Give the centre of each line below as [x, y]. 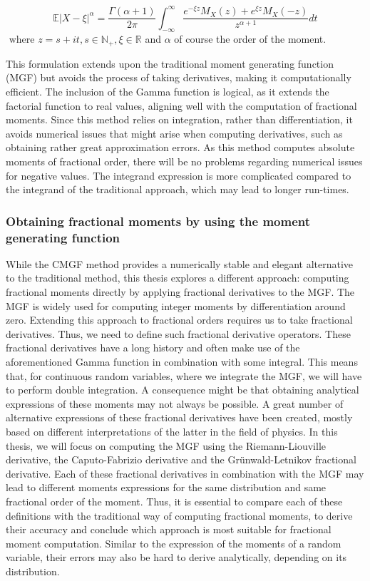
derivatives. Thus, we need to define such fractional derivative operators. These [178, 333]
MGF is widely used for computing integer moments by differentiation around [176, 305]
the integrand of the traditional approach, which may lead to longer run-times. [178, 189]
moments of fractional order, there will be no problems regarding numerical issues [184, 161]
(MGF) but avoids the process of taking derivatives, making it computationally [179, 77]
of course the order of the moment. [250, 39]
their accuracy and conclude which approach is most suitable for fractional [169, 529]
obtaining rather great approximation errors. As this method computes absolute [180, 147]
